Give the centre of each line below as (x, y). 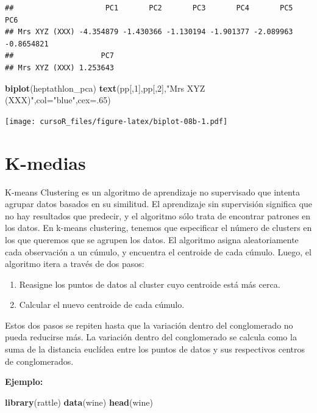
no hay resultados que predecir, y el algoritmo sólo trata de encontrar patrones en (158, 215)
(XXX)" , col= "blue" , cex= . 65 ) (58, 100)
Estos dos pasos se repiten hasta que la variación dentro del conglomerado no (149, 325)
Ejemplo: (24, 382)
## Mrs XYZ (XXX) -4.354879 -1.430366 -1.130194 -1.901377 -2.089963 (149, 32)
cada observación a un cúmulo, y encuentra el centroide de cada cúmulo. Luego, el (158, 251)
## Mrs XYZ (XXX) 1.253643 (59, 68)
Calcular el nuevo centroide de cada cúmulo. (102, 305)
